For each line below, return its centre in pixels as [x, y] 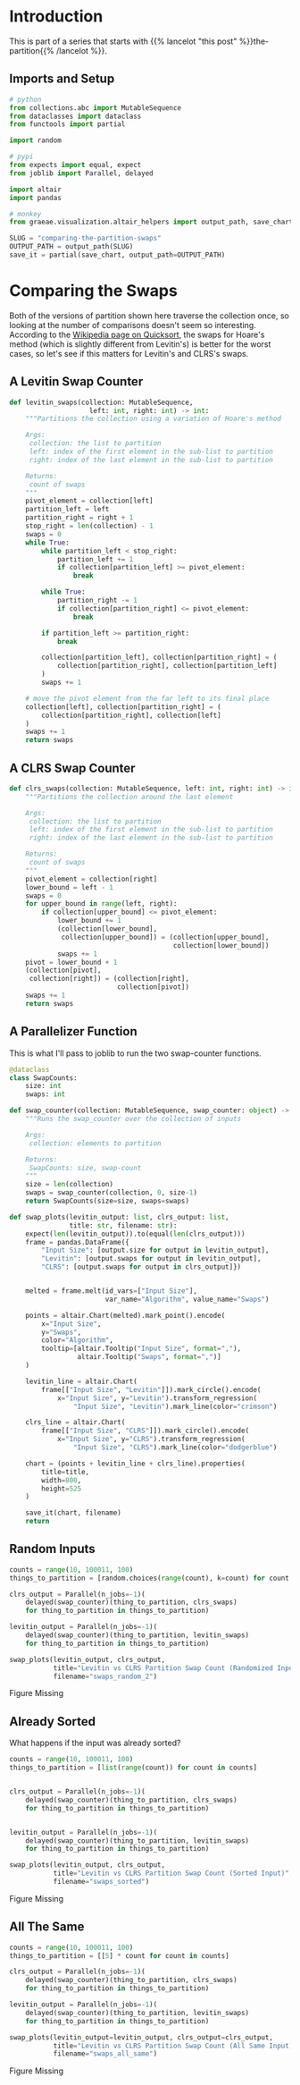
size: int [44, 1086]
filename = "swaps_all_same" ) [105, 2054]
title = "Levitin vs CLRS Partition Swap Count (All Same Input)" [175, 2046]
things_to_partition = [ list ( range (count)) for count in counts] [133, 1768]
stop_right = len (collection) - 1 [89, 526]
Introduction [56, 17]
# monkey [25, 214]
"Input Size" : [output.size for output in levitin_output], [155, 1250]
